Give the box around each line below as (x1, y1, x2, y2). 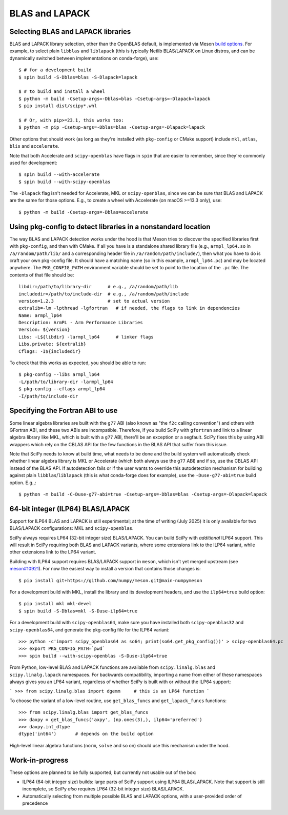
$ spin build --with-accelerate (18, 172, 100, 177)
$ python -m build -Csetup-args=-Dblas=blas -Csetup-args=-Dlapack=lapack (18, 95, 211, 102)
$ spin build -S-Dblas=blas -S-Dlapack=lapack (18, 74, 138, 80)
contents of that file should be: (9, 272, 74, 278)
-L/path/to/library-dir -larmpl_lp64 (18, 379, 114, 385)
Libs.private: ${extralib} (18, 341, 87, 347)
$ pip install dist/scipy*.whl (18, 103, 97, 109)
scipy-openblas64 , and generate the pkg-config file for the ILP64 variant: (9, 626, 170, 633)
